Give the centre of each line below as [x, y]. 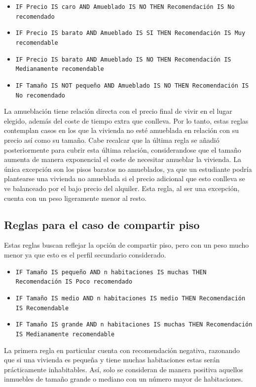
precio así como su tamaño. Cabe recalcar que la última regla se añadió [112, 140]
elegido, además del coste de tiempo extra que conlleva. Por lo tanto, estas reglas [126, 120]
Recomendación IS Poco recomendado [74, 282]
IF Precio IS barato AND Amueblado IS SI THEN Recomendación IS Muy [130, 33]
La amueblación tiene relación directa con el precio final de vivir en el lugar [118, 111]
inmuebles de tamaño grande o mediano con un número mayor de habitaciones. [124, 379]
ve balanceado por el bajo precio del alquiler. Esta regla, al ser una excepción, [122, 188]
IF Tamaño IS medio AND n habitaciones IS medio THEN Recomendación [130, 298]
